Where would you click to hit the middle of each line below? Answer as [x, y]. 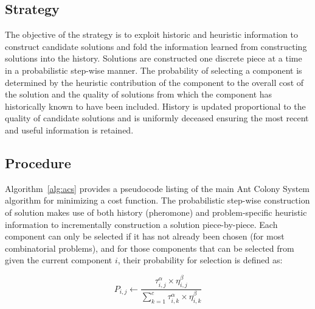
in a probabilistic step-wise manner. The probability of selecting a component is [154, 70]
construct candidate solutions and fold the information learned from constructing [156, 46]
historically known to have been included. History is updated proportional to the [155, 106]
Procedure [38, 162]
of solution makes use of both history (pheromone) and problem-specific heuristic [156, 212]
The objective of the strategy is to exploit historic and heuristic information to [151, 34]
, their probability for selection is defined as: [200, 260]
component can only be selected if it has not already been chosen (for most [145, 236]
